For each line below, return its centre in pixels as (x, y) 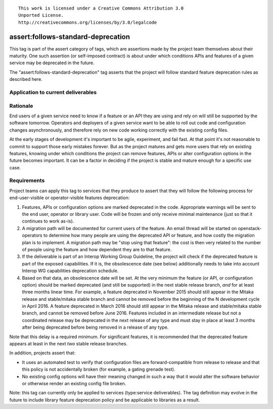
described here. (26, 79)
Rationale (21, 106)
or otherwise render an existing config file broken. (74, 383)
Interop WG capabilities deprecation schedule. (70, 271)
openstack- (250, 228)
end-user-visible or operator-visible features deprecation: (70, 198)
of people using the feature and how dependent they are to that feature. (97, 249)
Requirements (27, 180)
